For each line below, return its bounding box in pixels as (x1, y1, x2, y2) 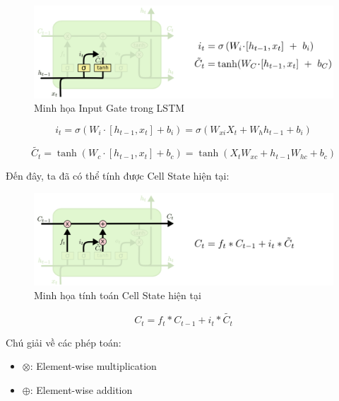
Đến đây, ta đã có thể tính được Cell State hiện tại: (6, 168, 230, 183)
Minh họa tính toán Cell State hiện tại (34, 288, 201, 303)
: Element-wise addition (30, 382, 133, 397)
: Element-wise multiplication (30, 359, 157, 373)
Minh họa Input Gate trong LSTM (34, 100, 185, 115)
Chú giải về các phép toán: (6, 335, 121, 349)
